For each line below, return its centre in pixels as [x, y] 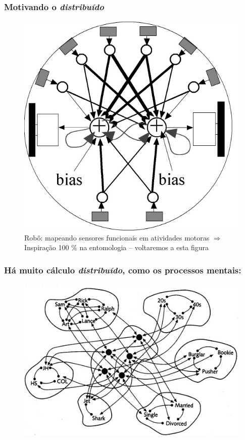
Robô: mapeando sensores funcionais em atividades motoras [117, 237]
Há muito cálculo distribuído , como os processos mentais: [123, 270]
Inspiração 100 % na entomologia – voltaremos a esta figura [117, 247]
